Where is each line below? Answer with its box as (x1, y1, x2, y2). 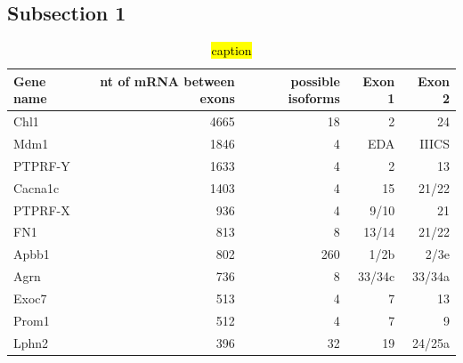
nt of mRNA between (100, 71, 235, 90)
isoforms (288, 89, 340, 108)
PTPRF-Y (13, 156, 70, 174)
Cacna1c (13, 178, 60, 197)
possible (290, 71, 340, 90)
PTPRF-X (13, 200, 70, 219)
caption (211, 41, 252, 60)
